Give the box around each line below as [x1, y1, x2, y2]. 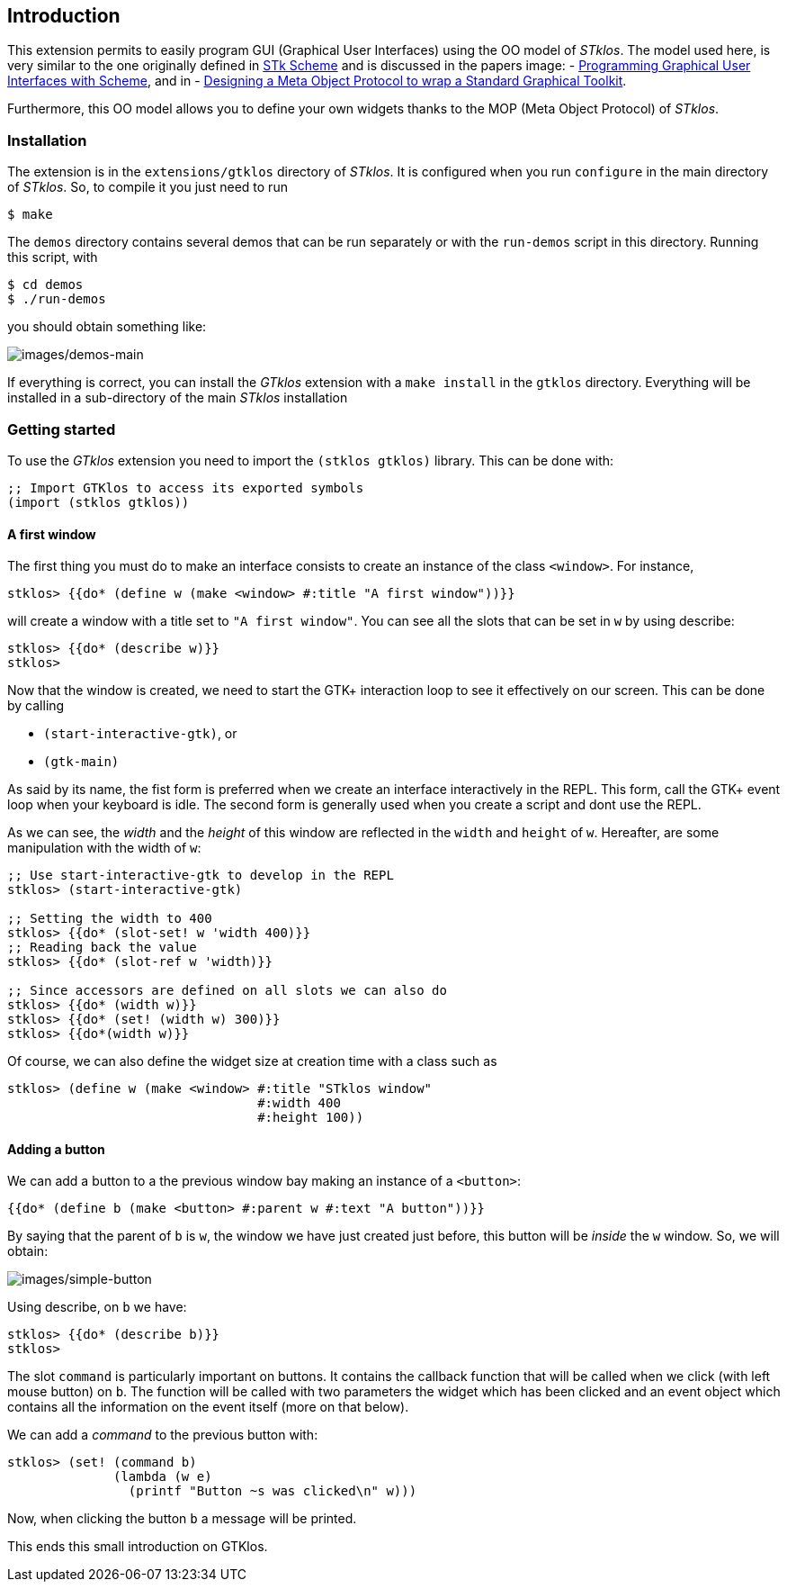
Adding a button [7, 1141, 105, 1157]
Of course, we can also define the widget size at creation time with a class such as [7, 1053, 497, 1070]
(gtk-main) [43, 754, 120, 770]
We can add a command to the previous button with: [7, 1427, 318, 1443]
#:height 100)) [257, 1110, 364, 1125]
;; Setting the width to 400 [7, 911, 212, 926]
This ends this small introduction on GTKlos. [7, 1539, 268, 1555]
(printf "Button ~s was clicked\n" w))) [128, 1484, 417, 1499]
